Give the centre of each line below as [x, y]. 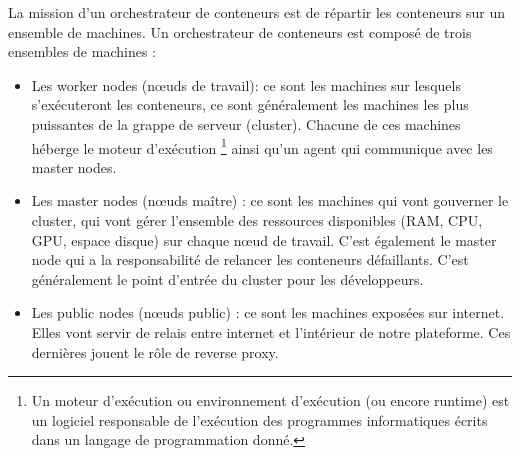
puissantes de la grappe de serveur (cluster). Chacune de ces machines [246, 123]
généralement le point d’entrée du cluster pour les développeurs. [227, 278]
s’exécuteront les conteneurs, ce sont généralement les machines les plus [250, 104]
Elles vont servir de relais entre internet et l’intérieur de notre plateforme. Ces [271, 331]
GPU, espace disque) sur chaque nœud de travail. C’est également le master [264, 239]
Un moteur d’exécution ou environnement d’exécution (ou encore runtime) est [270, 400]
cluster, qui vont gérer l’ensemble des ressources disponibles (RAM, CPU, [257, 220]
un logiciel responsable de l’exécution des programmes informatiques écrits [259, 419]
